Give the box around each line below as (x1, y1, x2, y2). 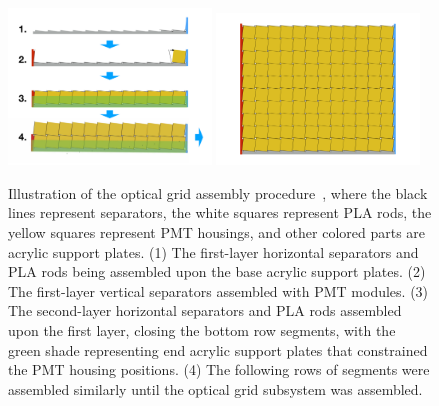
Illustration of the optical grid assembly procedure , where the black (8, 182, 428, 203)
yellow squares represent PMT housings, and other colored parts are (8, 221, 426, 242)
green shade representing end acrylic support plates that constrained (8, 339, 428, 360)
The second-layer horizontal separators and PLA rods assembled (8, 300, 402, 321)
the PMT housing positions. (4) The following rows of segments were (8, 359, 430, 380)
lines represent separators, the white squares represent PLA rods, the (8, 202, 432, 223)
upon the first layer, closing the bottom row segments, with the (8, 319, 396, 340)
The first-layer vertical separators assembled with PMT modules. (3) (8, 280, 429, 301)
